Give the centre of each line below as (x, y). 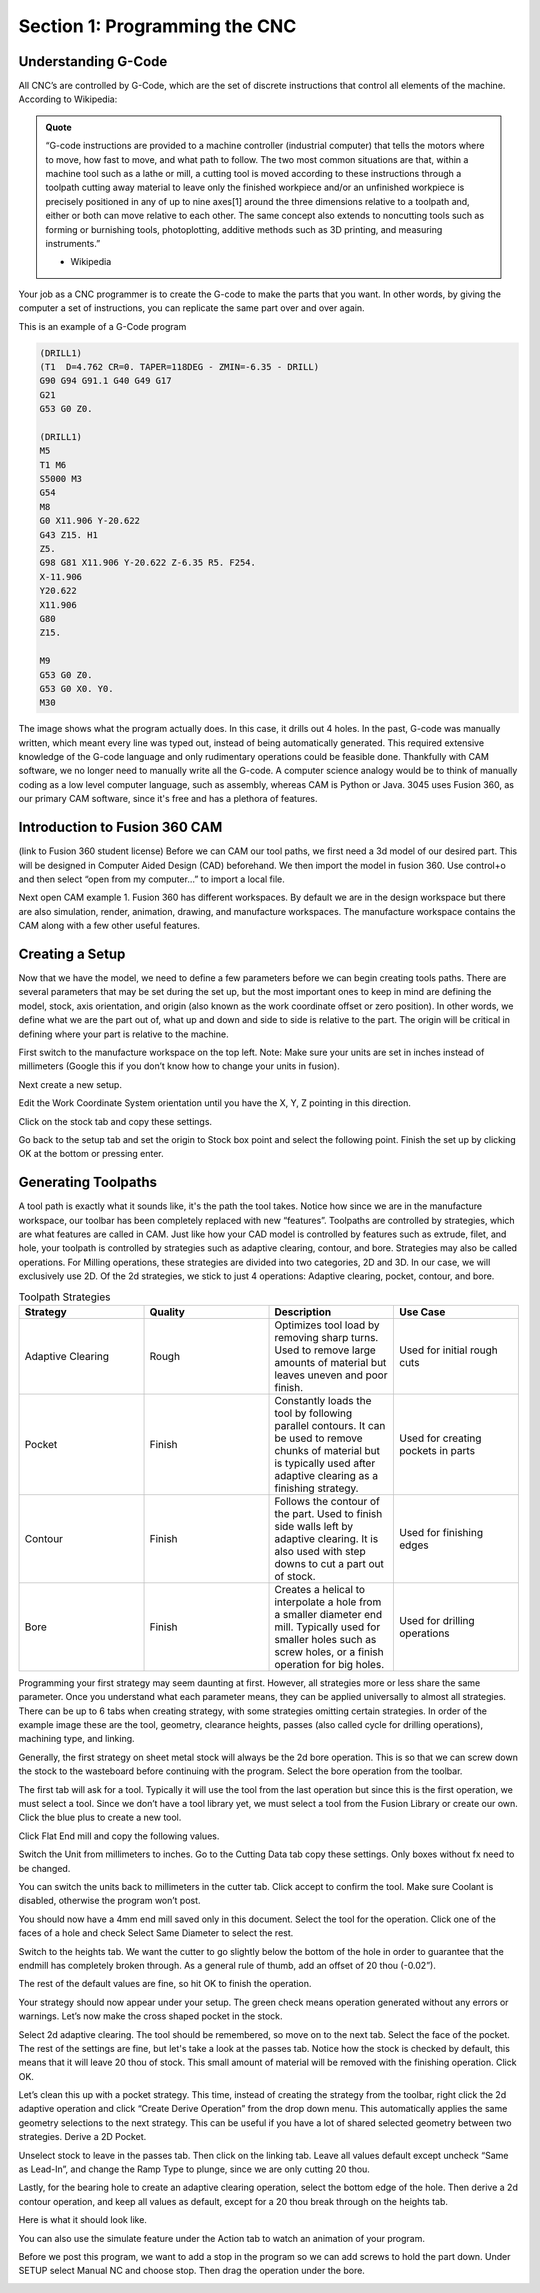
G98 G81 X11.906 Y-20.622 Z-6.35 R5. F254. (148, 563)
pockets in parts (436, 1450)
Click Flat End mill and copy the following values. (119, 1836)
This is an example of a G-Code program (102, 326)
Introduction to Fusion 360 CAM (120, 827)
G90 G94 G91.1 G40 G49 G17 (105, 381)
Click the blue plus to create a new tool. (100, 1817)
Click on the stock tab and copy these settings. (115, 1121)
